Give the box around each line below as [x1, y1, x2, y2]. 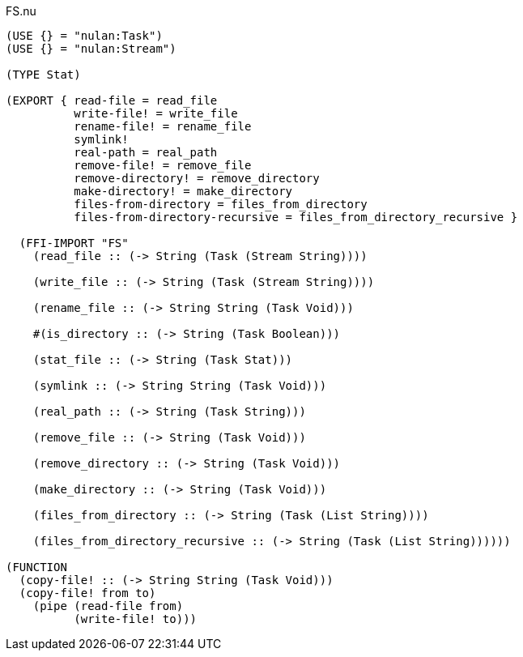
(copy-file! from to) [19, 587, 156, 599]
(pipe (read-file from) [32, 599, 184, 612]
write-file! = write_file [74, 107, 238, 120]
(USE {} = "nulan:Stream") [6, 42, 176, 55]
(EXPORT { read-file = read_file [6, 94, 218, 107]
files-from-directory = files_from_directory [74, 198, 368, 211]
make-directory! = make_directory [74, 185, 293, 198]
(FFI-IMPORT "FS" [19, 237, 129, 250]
